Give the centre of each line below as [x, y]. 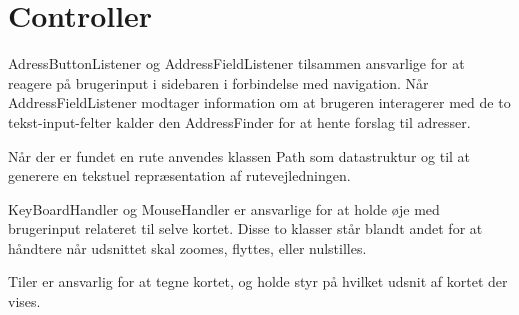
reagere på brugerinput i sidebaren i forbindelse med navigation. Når [218, 82]
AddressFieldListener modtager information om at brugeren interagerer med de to [259, 102]
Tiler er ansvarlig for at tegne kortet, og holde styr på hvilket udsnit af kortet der [258, 281]
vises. [24, 301]
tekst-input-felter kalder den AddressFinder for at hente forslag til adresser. [239, 121]
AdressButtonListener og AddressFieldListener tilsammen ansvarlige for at [236, 63]
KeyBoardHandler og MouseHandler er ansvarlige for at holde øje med [224, 208]
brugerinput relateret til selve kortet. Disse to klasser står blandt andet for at [245, 228]
